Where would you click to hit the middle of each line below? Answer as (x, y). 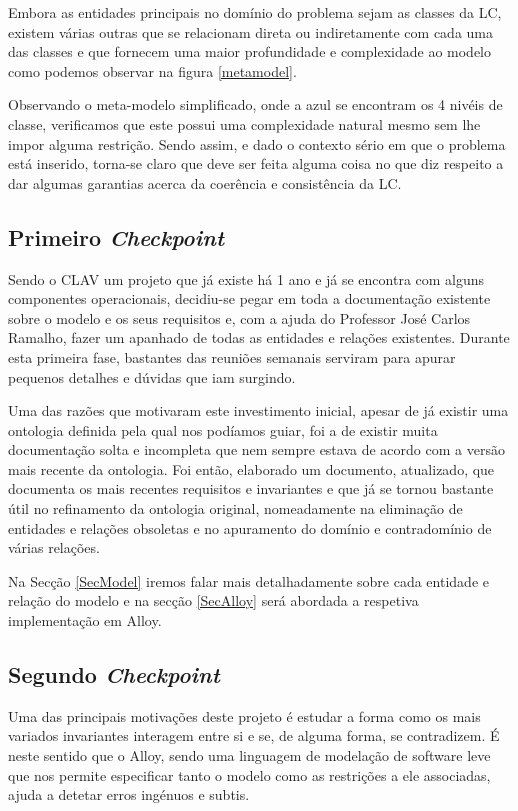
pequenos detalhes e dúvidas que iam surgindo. (152, 376)
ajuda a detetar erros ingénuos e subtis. (129, 794)
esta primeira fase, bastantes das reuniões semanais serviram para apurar (232, 356)
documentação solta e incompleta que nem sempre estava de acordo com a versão (256, 449)
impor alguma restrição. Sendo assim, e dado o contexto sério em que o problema (257, 143)
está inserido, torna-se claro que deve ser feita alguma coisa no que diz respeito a (256, 163)
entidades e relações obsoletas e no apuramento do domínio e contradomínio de (250, 527)
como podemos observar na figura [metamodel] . (152, 70)
